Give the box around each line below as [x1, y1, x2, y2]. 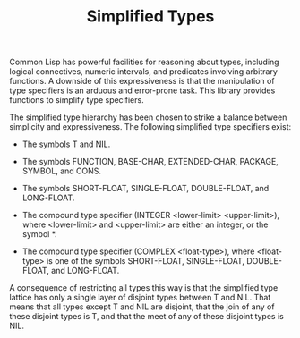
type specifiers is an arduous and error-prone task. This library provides [9, 85, 276, 96]
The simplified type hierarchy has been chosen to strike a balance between [9, 112, 287, 123]
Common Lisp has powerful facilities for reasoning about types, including [9, 56, 279, 68]
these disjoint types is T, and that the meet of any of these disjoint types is [9, 311, 284, 322]
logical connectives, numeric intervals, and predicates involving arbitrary [9, 66, 278, 77]
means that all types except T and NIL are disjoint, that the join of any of [9, 301, 275, 312]
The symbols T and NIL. [21, 139, 111, 149]
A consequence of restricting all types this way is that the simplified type [9, 283, 279, 293]
